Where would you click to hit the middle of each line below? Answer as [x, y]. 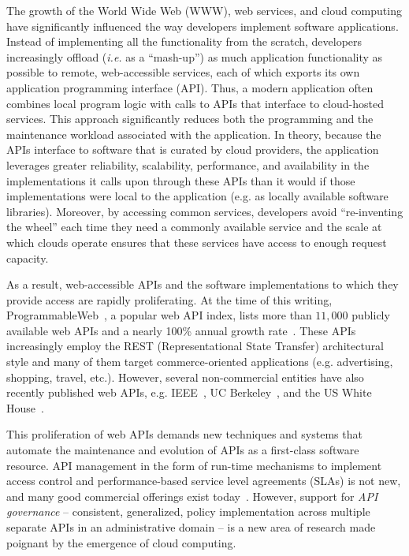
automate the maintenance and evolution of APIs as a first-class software [183, 450]
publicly [371, 315]
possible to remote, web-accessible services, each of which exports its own [183, 72]
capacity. [28, 257]
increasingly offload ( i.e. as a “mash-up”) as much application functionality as [195, 56]
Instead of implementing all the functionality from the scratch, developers [184, 41]
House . [25, 407]
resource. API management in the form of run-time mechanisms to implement [194, 465]
